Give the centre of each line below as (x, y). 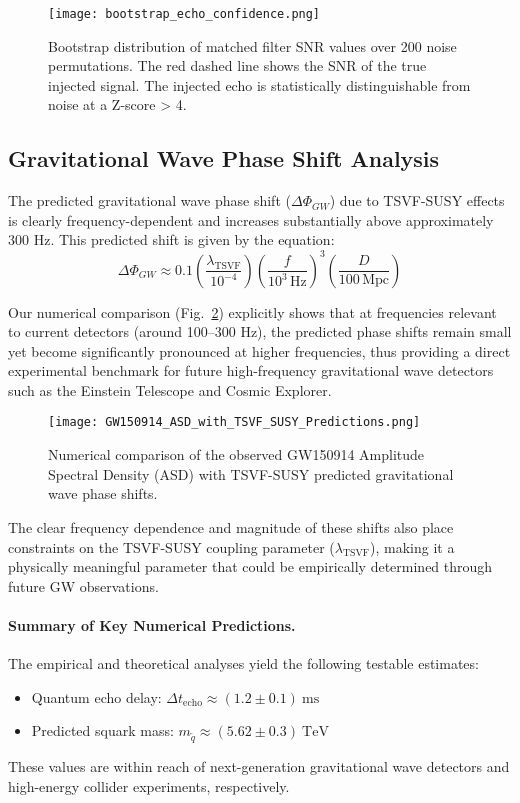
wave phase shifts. (103, 493)
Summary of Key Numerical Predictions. (152, 624)
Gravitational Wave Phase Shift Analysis (224, 158)
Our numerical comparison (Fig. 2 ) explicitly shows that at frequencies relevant (252, 311)
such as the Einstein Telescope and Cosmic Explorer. (170, 389)
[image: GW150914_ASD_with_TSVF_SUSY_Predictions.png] (234, 422)
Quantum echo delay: (96, 696)
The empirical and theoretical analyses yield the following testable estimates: (243, 663)
